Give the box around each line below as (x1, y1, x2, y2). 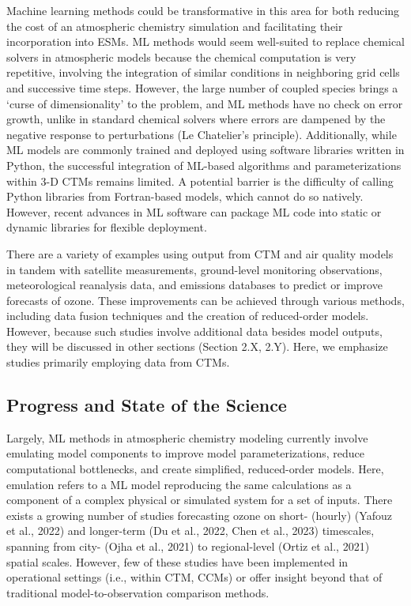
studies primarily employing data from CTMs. (6, 354, 230, 371)
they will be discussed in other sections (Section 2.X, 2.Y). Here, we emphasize (6, 338, 388, 355)
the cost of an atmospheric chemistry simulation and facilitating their (6, 17, 343, 34)
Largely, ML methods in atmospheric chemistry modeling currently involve (6, 429, 368, 446)
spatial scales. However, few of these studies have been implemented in (6, 553, 349, 570)
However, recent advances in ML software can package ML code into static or (6, 203, 382, 220)
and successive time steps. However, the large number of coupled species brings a (6, 79, 398, 96)
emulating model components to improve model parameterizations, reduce (6, 445, 364, 461)
